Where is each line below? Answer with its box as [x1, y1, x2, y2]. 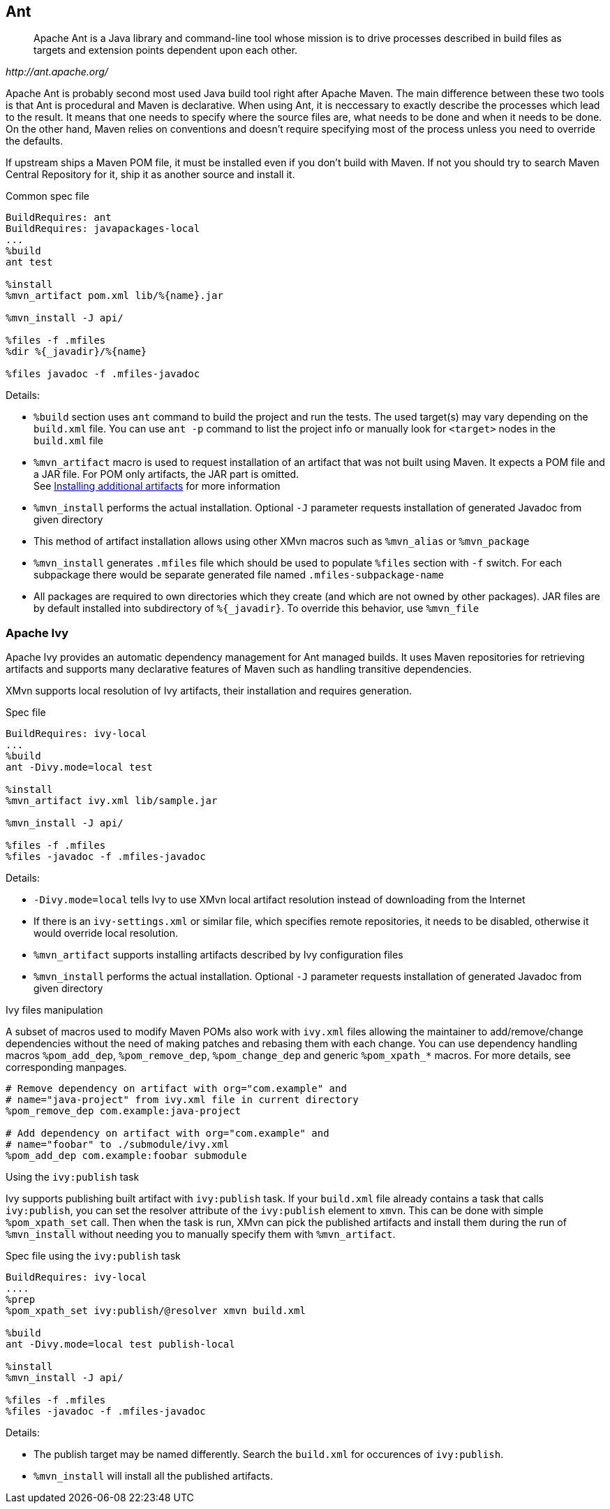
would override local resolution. [34, 927, 179, 940]
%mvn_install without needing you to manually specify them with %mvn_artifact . [6, 1228, 396, 1241]
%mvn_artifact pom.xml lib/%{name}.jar [6, 290, 223, 302]
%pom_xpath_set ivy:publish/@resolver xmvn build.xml [6, 1305, 306, 1317]
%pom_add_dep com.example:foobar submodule [6, 1150, 247, 1162]
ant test [6, 256, 53, 268]
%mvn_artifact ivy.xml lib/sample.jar [6, 795, 218, 807]
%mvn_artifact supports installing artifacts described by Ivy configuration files [34, 949, 403, 961]
